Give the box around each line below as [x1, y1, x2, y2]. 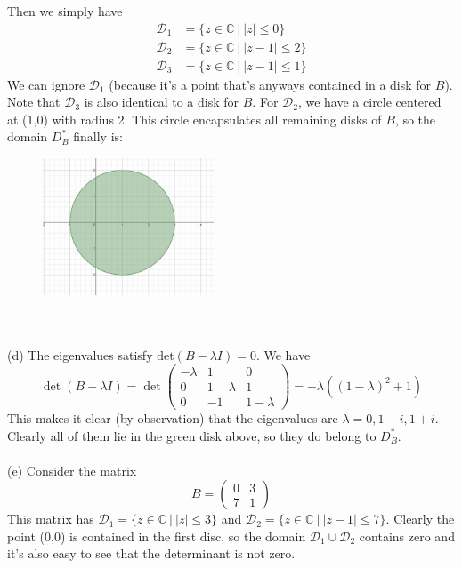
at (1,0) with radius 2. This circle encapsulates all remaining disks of [7, 109, 382, 128]
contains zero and [359, 526, 455, 545]
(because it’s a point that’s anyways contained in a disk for [109, 75, 432, 93]
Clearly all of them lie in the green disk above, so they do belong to [7, 426, 377, 444]
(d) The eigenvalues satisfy [7, 346, 153, 364]
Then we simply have [7, 2, 123, 20]
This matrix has [7, 509, 94, 528]
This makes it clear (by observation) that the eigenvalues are [7, 408, 338, 427]
